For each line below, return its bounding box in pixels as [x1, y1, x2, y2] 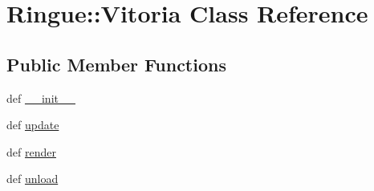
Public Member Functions [6, 51, 226, 76]
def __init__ [6, 89, 75, 106]
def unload [6, 170, 59, 187]
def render [6, 143, 56, 160]
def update [6, 116, 59, 133]
